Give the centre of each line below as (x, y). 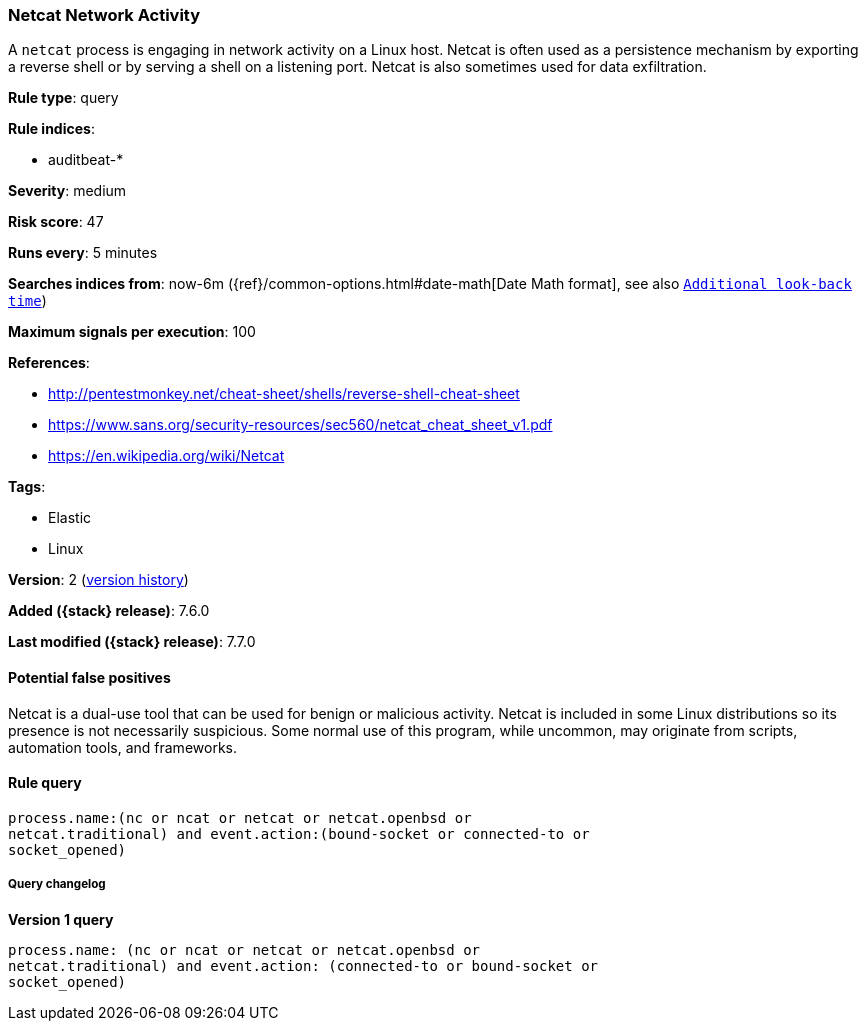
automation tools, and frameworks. (122, 747)
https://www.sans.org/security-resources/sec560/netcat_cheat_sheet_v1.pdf (300, 425)
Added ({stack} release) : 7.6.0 (109, 611)
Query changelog (57, 884)
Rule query (45, 783)
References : (49, 363)
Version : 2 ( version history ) (98, 580)
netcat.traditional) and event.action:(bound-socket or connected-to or (299, 833)
